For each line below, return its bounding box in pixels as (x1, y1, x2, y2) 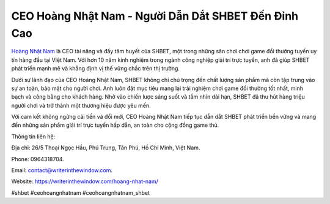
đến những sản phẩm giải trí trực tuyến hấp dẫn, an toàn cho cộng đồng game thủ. (11, 121, 219, 129)
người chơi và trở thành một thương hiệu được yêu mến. (11, 102, 151, 109)
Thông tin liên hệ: (11, 132, 56, 140)
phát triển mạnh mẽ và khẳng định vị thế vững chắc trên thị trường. (11, 65, 180, 72)
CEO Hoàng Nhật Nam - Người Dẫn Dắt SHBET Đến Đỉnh (11, 9, 299, 23)
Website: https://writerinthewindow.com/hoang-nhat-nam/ (11, 178, 158, 185)
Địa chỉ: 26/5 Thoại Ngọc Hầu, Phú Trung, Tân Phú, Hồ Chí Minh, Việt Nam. (11, 144, 200, 151)
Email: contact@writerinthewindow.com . (11, 167, 113, 174)
